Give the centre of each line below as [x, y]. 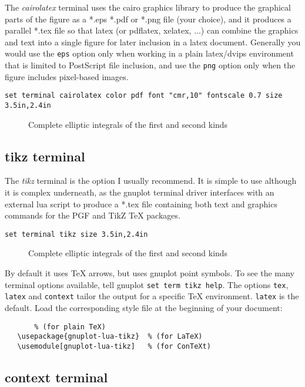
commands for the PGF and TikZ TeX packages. [93, 215]
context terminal [56, 377]
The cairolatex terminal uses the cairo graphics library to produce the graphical [148, 7]
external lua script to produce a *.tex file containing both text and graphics [141, 204]
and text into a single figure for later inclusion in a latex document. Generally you [153, 42]
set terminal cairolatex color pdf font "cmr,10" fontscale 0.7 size [144, 96]
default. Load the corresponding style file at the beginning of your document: [144, 307]
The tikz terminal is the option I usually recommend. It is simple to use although [151, 181]
